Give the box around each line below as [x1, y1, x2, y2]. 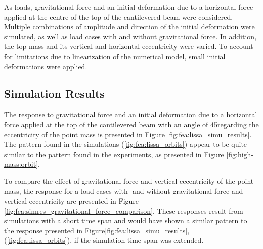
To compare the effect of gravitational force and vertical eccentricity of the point [4, 175, 254, 186]
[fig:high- [226, 148, 254, 159]
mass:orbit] [4, 159, 38, 169]
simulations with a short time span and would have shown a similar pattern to [4, 215, 247, 226]
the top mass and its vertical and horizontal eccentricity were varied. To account [4, 41, 253, 52]
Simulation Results [4, 85, 105, 101]
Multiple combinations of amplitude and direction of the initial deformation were [4, 21, 255, 32]
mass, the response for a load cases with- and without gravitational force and [4, 185, 243, 196]
